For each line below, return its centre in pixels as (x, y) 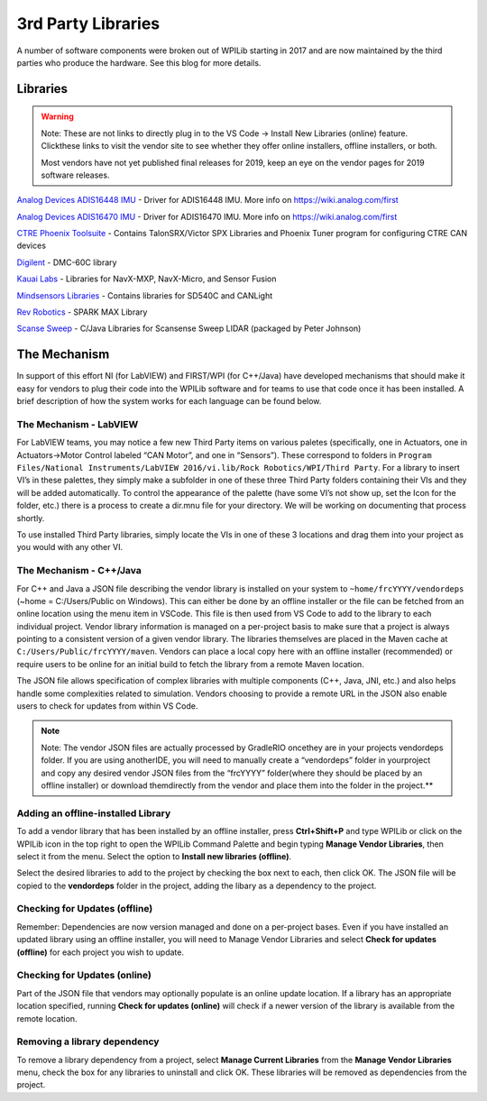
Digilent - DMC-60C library (67, 262)
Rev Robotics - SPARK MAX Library (82, 312)
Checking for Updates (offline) (85, 909)
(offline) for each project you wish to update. (101, 952)
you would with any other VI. (70, 547)
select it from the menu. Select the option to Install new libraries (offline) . (154, 856)
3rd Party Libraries (88, 23)
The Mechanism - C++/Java (79, 571)
